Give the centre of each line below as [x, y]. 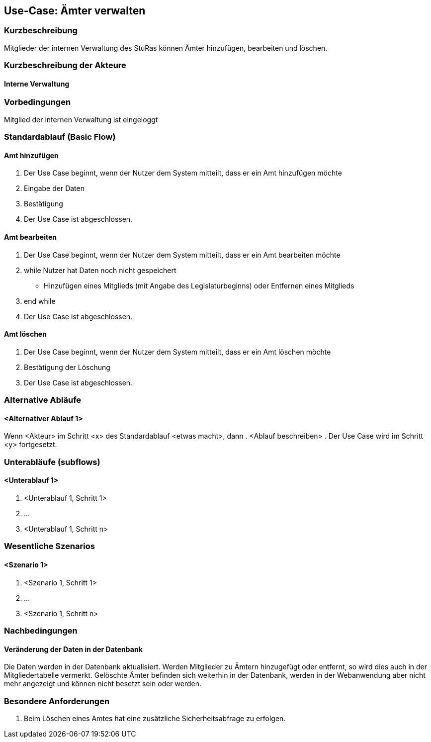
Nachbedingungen [41, 630]
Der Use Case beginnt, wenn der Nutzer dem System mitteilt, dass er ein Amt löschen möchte [177, 352]
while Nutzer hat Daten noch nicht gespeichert [100, 270]
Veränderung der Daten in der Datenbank [73, 649]
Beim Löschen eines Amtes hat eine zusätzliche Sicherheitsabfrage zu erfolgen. [155, 718]
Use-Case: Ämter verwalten [75, 11]
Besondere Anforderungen [57, 701]
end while [40, 301]
